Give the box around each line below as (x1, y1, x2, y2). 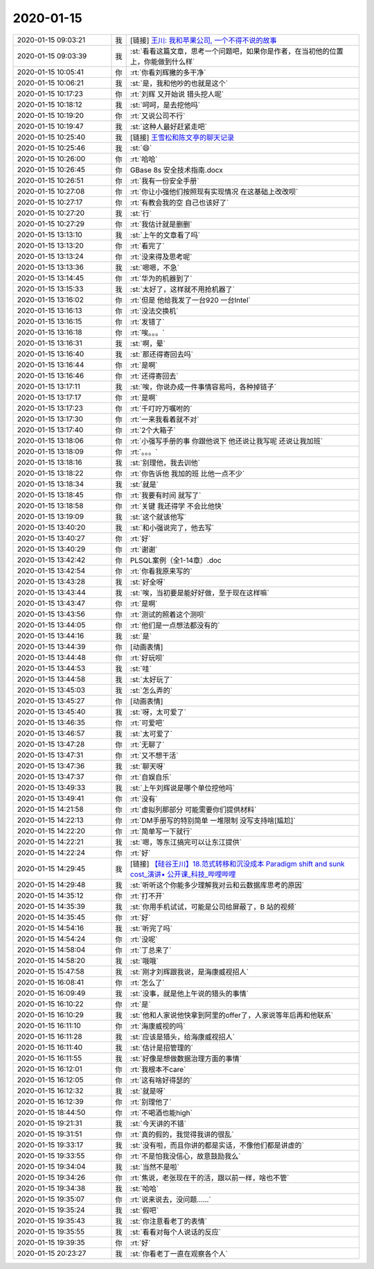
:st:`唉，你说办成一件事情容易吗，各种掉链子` (130, 382, 277, 391)
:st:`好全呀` (130, 577, 166, 586)
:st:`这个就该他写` (130, 512, 187, 522)
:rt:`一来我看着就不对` (130, 414, 199, 424)
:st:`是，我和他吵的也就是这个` (130, 78, 229, 88)
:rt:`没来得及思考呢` (130, 252, 193, 262)
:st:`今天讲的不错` (130, 1118, 187, 1128)
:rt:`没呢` (130, 934, 158, 944)
